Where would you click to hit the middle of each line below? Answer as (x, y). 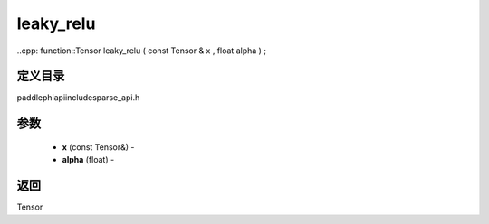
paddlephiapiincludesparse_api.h (78, 98)
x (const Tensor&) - (98, 147)
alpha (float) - (88, 160)
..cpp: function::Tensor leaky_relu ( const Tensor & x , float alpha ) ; (142, 51)
